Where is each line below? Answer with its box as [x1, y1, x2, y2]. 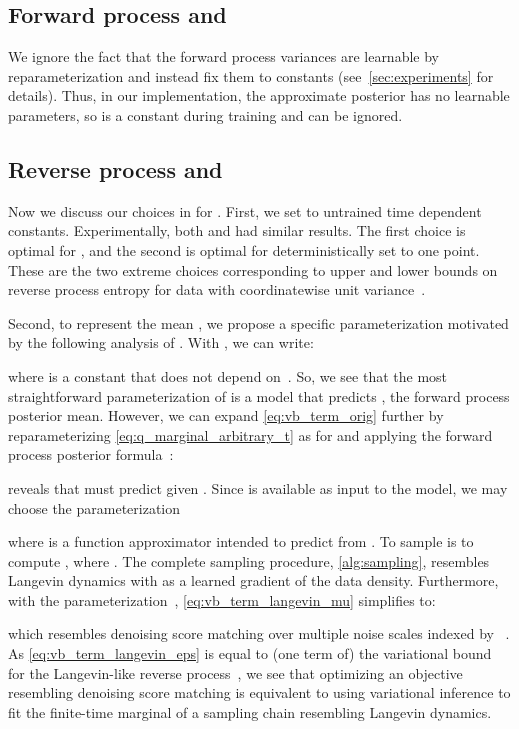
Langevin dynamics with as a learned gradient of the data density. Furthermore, [8, 570, 499, 591]
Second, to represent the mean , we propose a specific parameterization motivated [8, 312, 509, 333]
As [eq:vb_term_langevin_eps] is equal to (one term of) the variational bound [8, 643, 492, 664]
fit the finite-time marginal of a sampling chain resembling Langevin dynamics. [8, 701, 492, 722]
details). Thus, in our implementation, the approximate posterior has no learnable [8, 85, 510, 106]
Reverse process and [8, 153, 223, 184]
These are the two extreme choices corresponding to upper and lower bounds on [8, 259, 498, 280]
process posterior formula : [8, 444, 174, 465]
